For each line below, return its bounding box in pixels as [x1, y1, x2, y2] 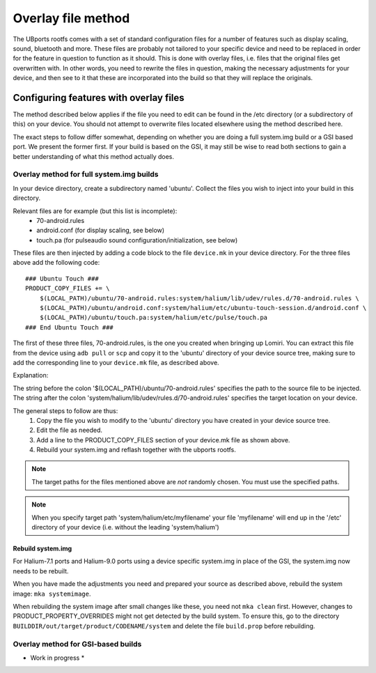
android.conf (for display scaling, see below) [36, 226, 165, 235]
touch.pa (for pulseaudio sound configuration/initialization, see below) [36, 235, 238, 244]
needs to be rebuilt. [13, 566, 69, 575]
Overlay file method [13, 10, 130, 26]
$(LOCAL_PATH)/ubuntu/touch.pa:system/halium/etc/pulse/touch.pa [39, 314, 268, 322]
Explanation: [13, 371, 49, 380]
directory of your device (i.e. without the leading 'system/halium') [31, 523, 219, 532]
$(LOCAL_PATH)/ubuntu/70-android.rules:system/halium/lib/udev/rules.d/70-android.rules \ [39, 294, 360, 302]
